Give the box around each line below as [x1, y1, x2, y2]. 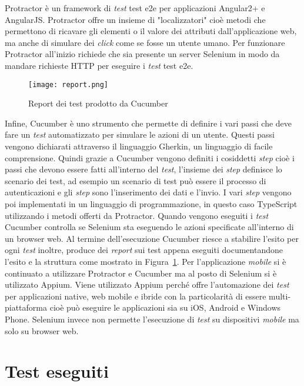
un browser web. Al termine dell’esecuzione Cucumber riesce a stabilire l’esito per [5, 232, 299, 244]
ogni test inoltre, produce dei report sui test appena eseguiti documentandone [5, 244, 283, 256]
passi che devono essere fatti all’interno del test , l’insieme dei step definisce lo [5, 163, 282, 175]
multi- [269, 289, 291, 302]
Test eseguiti [5, 359, 109, 383]
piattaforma [5, 301, 48, 314]
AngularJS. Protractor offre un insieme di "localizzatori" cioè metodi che [5, 13, 266, 25]
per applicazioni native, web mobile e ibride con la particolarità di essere [5, 289, 266, 302]
